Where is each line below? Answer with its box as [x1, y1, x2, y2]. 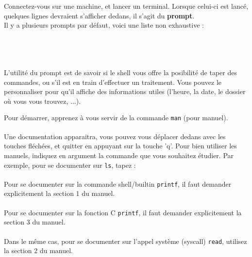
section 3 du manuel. [4, 217, 66, 227]
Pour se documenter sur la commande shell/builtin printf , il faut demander [4, 178, 232, 189]
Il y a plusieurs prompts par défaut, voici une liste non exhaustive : [4, 20, 204, 30]
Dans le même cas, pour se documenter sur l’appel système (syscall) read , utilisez [4, 236, 247, 246]
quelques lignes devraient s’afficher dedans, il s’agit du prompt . [4, 10, 195, 20]
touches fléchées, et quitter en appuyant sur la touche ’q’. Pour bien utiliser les [4, 141, 237, 151]
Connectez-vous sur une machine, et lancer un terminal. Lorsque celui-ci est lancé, [4, 1, 249, 11]
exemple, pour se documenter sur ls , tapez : [4, 160, 136, 170]
